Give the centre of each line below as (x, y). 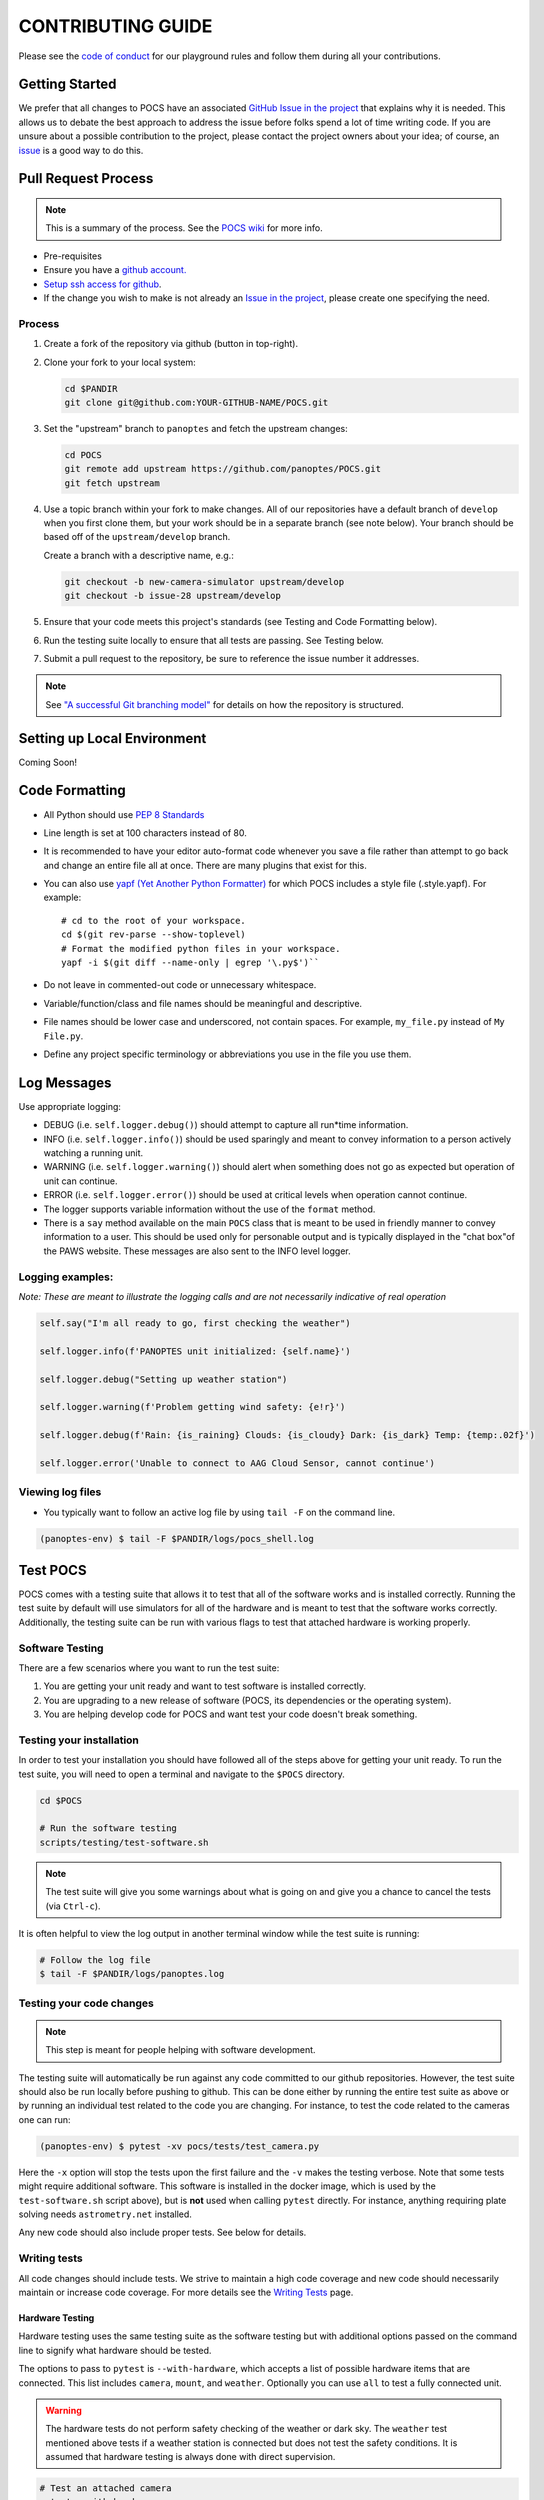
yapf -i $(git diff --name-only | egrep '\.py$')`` (190, 963)
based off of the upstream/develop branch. (137, 537)
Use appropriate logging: (70, 1106)
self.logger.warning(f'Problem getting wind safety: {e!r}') (192, 1407)
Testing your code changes (86, 2003)
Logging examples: (66, 1277)
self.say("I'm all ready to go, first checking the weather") (195, 1323)
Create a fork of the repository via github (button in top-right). (171, 344)
